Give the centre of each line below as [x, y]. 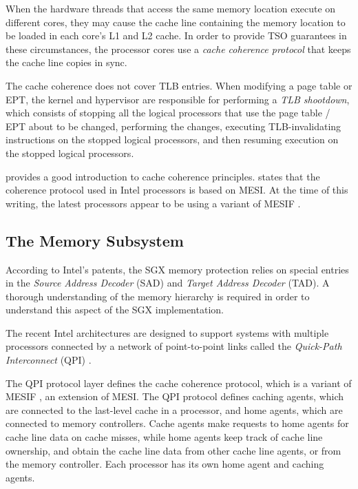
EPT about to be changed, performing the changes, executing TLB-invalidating [173, 126]
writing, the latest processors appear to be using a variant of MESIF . [153, 203]
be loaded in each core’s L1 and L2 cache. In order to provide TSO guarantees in [176, 35]
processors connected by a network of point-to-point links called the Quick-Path [174, 346]
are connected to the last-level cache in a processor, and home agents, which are [174, 409]
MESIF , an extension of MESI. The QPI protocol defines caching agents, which [175, 396]
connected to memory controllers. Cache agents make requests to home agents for [177, 423]
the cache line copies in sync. [66, 62]
